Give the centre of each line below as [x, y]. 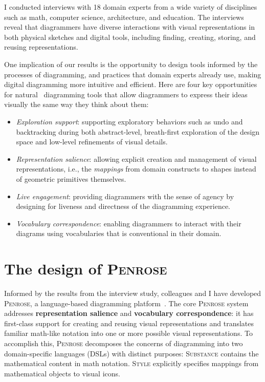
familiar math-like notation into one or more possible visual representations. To [128, 333]
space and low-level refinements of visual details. [92, 142]
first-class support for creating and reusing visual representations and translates [129, 323]
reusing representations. [41, 47]
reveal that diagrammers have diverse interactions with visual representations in [129, 27]
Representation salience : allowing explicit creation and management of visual [136, 158]
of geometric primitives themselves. [71, 178]
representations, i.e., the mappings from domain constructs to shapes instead [136, 169]
